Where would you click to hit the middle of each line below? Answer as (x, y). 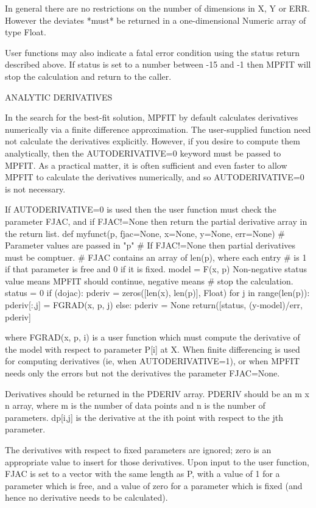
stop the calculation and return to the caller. (88, 76)
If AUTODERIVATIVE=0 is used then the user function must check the (141, 209)
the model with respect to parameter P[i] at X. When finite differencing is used (153, 349)
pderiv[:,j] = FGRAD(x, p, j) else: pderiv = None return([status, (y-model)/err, (154, 305)
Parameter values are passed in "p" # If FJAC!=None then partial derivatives (150, 245)
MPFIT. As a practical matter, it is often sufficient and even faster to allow (146, 165)
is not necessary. (35, 189)
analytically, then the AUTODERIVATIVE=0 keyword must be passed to (143, 153)
